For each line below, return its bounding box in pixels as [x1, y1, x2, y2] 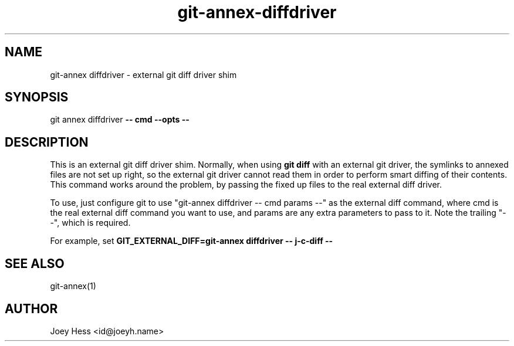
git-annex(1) [50, 281, 96, 291]
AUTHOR [5, 301, 58, 316]
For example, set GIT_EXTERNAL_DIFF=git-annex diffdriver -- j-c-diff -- [50, 236, 333, 246]
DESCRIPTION [5, 134, 89, 150]
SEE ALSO [5, 256, 65, 271]
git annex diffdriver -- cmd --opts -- [50, 114, 190, 125]
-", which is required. [50, 218, 131, 228]
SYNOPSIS [5, 90, 69, 105]
